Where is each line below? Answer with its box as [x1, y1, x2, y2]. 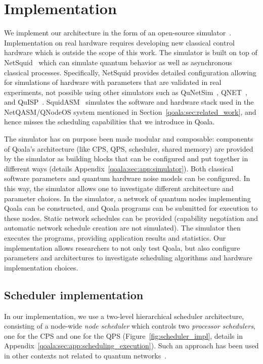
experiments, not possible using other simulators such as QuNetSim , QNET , [4, 86, 247, 97]
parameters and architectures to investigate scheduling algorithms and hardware [4, 252, 252, 263]
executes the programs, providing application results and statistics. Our [4, 233, 226, 243]
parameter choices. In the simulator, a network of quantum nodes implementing [4, 193, 251, 203]
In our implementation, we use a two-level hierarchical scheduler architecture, [4, 310, 244, 321]
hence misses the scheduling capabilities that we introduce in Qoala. [4, 116, 215, 127]
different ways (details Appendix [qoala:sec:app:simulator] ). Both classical [4, 163, 234, 173]
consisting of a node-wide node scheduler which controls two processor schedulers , [4, 321, 255, 331]
